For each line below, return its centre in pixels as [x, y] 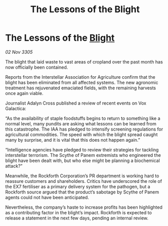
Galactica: [16, 108]
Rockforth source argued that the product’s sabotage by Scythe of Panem [82, 192]
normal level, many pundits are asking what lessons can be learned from [81, 123]
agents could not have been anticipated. [47, 197]
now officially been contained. [37, 67]
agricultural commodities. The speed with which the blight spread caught [81, 134]
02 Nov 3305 [19, 52]
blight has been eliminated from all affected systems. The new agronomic [82, 82]
